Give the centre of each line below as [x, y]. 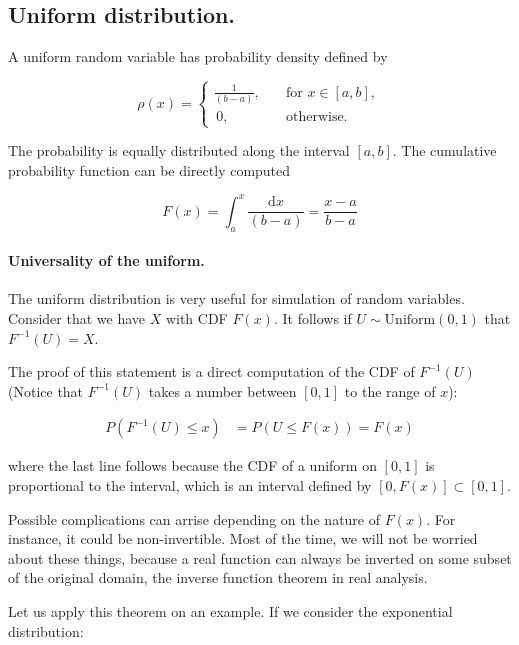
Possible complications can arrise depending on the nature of [194, 518]
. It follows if [312, 318]
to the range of [390, 390]
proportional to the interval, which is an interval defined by [190, 485]
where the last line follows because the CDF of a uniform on [192, 465]
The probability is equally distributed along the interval [179, 150]
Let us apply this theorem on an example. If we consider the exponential [230, 611]
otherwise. [316, 116]
